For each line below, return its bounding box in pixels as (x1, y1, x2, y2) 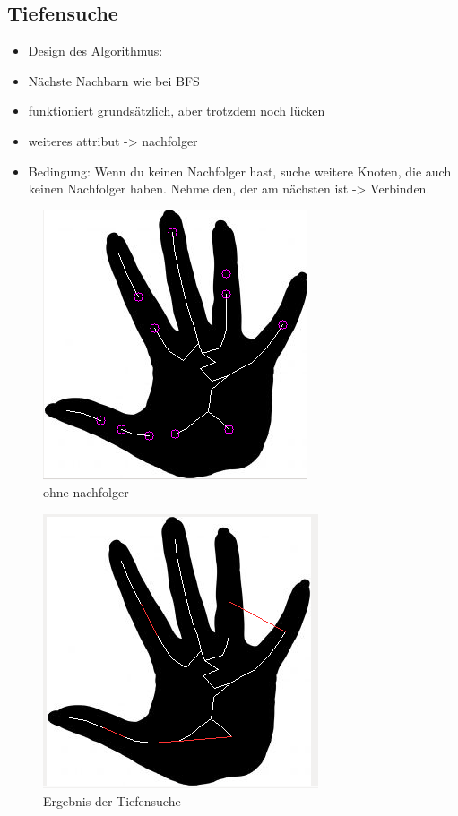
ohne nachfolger (43, 483, 129, 502)
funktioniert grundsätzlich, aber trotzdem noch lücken (28, 101, 325, 120)
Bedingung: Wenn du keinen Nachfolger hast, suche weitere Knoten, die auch (28, 161, 452, 180)
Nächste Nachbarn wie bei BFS (28, 71, 200, 90)
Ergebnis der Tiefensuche (43, 791, 181, 810)
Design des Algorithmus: (28, 41, 163, 60)
